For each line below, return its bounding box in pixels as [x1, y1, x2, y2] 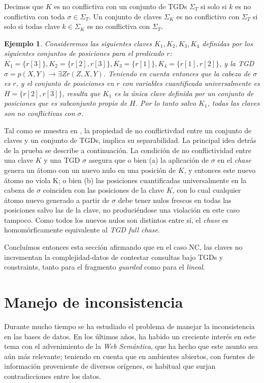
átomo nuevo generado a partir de [4, 194, 110, 205]
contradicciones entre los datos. [4, 370, 101, 381]
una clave [4, 155, 34, 165]
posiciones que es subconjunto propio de [4, 98, 127, 108]
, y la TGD [219, 57, 254, 68]
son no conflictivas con [4, 107, 75, 118]
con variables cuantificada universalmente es [122, 78, 260, 89]
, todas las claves [207, 98, 260, 108]
